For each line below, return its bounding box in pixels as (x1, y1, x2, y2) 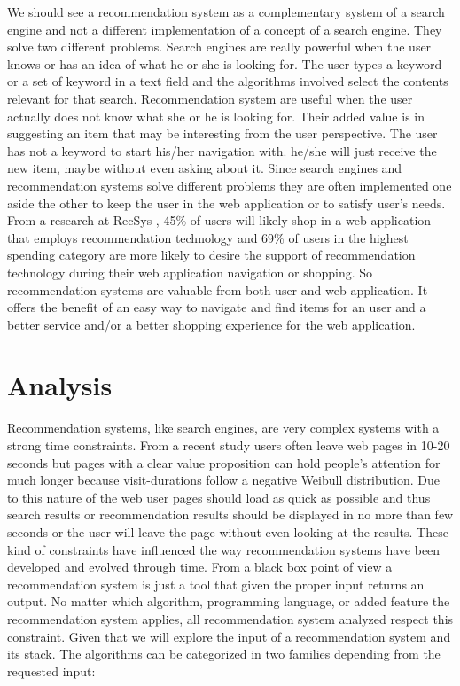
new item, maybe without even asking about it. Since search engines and (7, 159, 402, 177)
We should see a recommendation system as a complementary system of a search (7, 3, 445, 20)
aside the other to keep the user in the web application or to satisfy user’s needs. (7, 193, 446, 212)
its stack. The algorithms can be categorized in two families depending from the (7, 644, 441, 663)
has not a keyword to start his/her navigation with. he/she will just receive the (7, 141, 437, 160)
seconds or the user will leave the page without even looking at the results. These (7, 522, 448, 541)
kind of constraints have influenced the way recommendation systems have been (7, 540, 441, 558)
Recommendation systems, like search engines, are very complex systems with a (7, 418, 440, 437)
